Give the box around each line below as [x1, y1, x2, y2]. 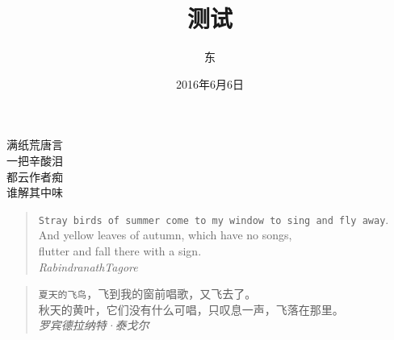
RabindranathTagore [38, 258, 138, 275]
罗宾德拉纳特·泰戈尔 [38, 317, 149, 334]
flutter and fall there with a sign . [38, 242, 202, 259]
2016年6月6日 [176, 75, 244, 92]
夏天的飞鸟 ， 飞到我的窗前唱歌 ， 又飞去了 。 [38, 285, 257, 302]
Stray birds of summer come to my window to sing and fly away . [38, 210, 389, 227]
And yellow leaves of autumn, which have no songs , [38, 226, 292, 243]
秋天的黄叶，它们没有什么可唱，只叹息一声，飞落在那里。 [38, 301, 344, 317]
